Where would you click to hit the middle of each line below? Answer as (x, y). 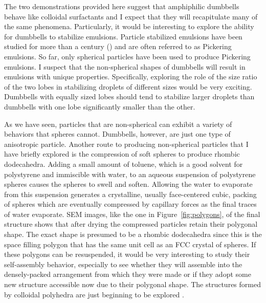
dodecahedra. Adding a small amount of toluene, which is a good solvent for (124, 164)
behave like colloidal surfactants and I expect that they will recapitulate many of (131, 16)
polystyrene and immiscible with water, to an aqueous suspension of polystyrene (130, 174)
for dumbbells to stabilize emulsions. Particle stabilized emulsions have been (123, 36)
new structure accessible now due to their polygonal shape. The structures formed (132, 284)
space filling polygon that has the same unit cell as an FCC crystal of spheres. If (130, 244)
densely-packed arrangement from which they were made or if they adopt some (128, 274)
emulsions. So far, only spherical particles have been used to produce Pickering (127, 56)
